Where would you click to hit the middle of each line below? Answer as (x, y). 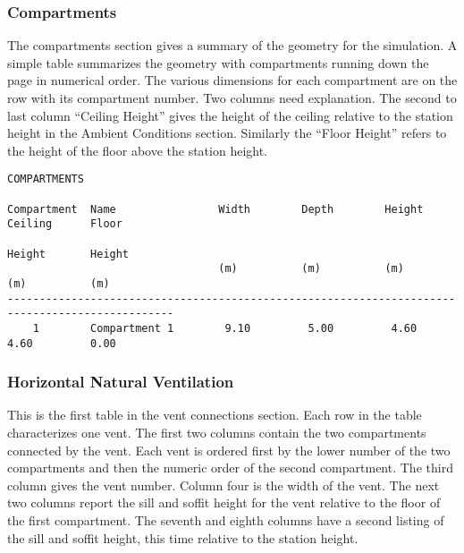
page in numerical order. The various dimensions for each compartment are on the (232, 80)
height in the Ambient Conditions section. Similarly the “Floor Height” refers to (227, 133)
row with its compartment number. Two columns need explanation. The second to (232, 98)
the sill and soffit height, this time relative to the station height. (183, 537)
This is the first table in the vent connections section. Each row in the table (215, 415)
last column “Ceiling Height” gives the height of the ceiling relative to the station (230, 115)
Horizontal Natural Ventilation (121, 382)
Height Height (68, 254)
